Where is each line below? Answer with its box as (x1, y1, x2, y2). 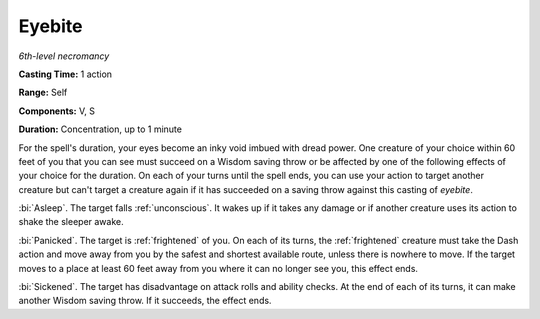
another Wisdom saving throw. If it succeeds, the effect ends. (18, 295, 272, 307)
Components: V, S (18, 105, 95, 117)
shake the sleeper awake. (18, 216, 124, 228)
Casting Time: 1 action (18, 68, 113, 80)
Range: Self (18, 86, 68, 99)
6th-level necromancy (18, 50, 110, 62)
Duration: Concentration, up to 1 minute (18, 123, 182, 135)
